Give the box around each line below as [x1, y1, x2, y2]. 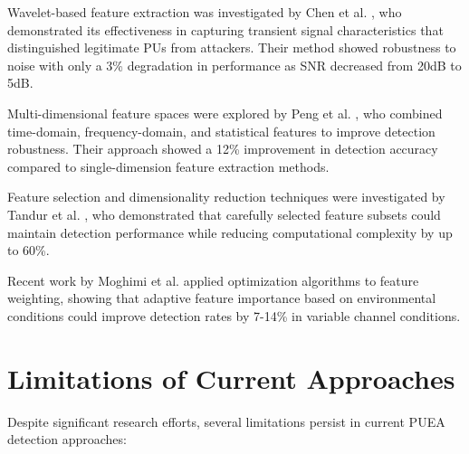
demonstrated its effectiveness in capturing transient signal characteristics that [7, 20, 444, 39]
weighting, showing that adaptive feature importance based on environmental [7, 288, 436, 307]
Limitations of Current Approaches [7, 359, 455, 396]
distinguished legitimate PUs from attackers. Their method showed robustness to [7, 38, 456, 57]
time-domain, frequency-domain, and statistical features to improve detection [7, 121, 435, 140]
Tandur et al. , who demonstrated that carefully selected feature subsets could [7, 204, 441, 223]
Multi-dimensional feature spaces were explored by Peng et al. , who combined [7, 103, 443, 122]
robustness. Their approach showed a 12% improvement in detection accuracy [7, 139, 438, 158]
